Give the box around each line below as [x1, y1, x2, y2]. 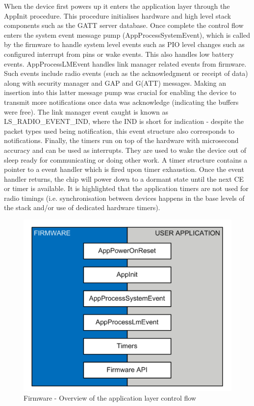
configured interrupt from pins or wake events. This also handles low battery [4, 48, 234, 59]
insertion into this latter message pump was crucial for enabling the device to [4, 87, 236, 97]
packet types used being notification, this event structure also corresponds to [4, 125, 235, 136]
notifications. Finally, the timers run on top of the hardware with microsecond [4, 135, 239, 145]
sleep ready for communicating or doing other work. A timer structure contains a [4, 154, 248, 165]
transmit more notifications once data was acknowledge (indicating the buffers [4, 96, 239, 107]
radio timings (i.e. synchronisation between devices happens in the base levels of [4, 192, 245, 203]
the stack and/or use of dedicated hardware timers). [4, 202, 160, 213]
